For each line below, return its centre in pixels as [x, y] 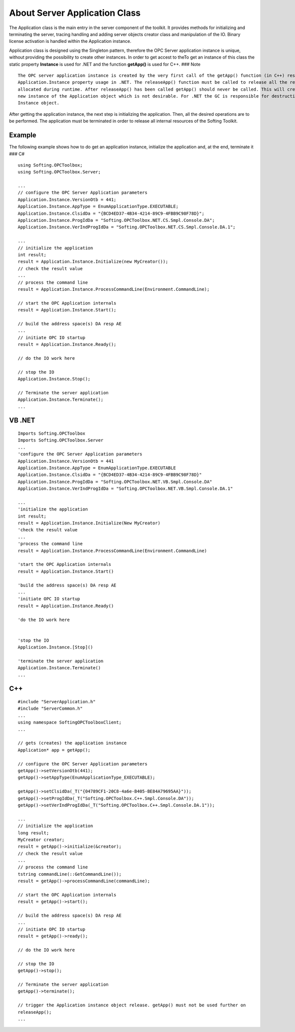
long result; [33, 833]
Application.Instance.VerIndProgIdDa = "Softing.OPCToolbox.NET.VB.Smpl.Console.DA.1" [125, 489]
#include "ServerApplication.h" [57, 702]
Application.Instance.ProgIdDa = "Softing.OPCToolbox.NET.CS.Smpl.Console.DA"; [116, 220]
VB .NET [22, 421]
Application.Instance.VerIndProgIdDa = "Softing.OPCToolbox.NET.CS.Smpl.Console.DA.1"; [127, 227]
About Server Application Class [75, 13]
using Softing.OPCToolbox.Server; [59, 172]
